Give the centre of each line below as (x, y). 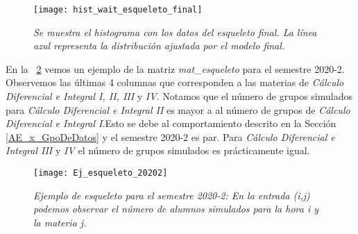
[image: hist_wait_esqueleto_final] (118, 10)
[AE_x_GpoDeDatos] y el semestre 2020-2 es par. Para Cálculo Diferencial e (170, 136)
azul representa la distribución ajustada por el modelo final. (159, 45)
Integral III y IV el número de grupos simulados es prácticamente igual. (158, 150)
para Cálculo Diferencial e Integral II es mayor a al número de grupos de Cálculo (178, 109)
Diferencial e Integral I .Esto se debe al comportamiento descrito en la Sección (171, 123)
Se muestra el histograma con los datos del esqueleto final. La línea (175, 32)
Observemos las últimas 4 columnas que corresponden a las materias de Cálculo (175, 82)
